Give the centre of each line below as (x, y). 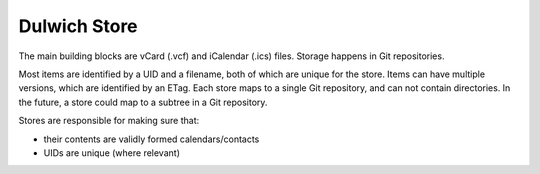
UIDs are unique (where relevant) (111, 152)
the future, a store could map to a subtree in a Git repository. (143, 102)
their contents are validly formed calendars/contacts (151, 139)
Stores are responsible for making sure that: (109, 121)
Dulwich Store (78, 26)
